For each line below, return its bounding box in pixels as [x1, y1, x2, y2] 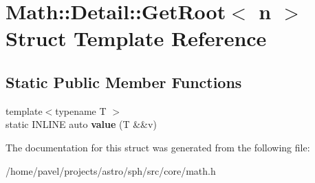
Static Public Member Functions [6, 71, 242, 92]
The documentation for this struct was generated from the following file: [6, 140, 310, 154]
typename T [55, 103, 107, 118]
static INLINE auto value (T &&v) [6, 117, 157, 131]
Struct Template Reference [6, 24, 267, 52]
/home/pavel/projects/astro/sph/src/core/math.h [6, 163, 216, 177]
